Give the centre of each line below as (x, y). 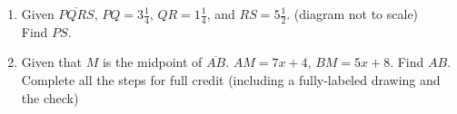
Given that (52, 62)
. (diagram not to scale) (353, 14)
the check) (50, 97)
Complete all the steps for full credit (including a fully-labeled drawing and (231, 80)
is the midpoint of (152, 62)
